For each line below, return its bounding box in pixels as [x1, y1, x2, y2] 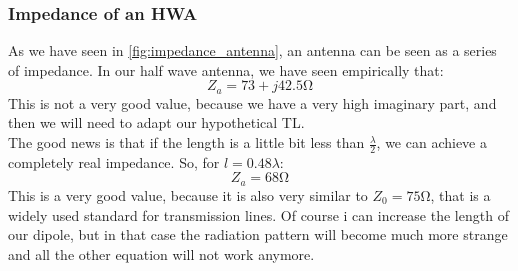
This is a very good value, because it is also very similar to [8, 184, 368, 205]
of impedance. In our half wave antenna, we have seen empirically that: [8, 59, 444, 80]
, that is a [430, 184, 491, 205]
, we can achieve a [376, 132, 487, 153]
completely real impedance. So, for [8, 151, 220, 172]
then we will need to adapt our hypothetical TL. [8, 112, 305, 133]
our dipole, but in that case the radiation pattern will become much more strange [8, 224, 508, 245]
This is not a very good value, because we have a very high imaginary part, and [8, 92, 497, 113]
